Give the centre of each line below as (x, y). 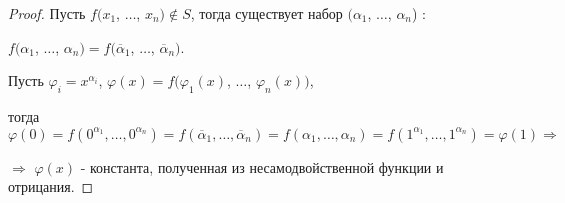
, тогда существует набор (266, 13)
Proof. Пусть (47, 13)
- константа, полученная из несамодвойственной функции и (262, 166)
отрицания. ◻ (51, 186)
